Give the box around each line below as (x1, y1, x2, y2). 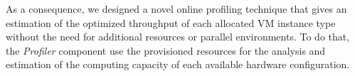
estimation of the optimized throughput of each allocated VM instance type (6, 15, 336, 30)
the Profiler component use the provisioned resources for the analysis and (6, 43, 326, 58)
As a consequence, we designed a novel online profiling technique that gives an (6, 1, 347, 16)
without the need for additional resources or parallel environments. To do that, (6, 29, 350, 44)
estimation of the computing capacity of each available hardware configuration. (6, 57, 350, 72)
